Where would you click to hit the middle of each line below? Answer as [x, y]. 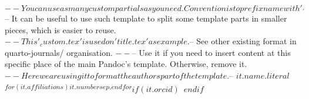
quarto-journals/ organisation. [59, 52]
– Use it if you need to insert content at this [211, 52]
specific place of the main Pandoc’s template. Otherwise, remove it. [126, 64]
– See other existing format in [243, 41]
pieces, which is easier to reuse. [61, 29]
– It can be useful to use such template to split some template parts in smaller [146, 18]
